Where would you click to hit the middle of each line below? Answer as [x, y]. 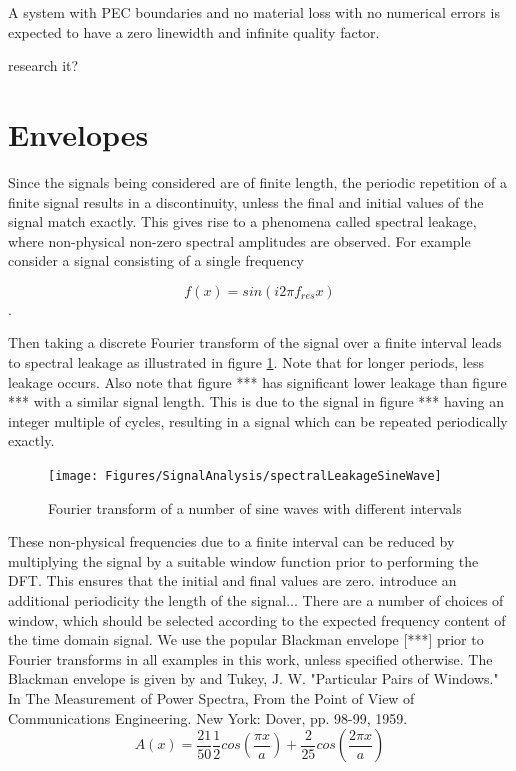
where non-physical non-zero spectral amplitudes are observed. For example [239, 240]
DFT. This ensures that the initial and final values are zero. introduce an [232, 580]
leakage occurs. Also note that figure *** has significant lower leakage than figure [257, 381]
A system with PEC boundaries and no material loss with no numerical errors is [254, 12]
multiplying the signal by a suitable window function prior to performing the [243, 560]
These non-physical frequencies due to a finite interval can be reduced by [231, 541]
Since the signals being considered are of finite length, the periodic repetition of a [257, 181]
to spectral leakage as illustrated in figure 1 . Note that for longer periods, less [246, 362]
